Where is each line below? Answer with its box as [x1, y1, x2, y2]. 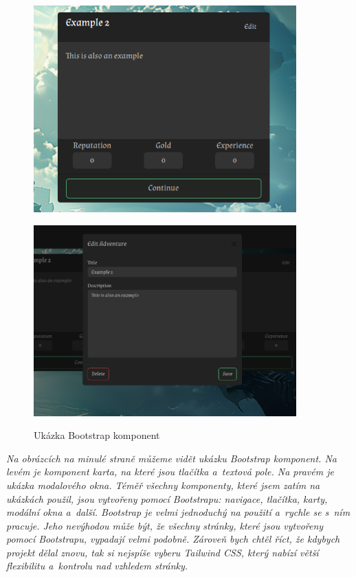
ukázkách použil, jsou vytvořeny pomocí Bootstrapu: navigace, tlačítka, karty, [6, 491, 328, 506]
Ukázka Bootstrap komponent [34, 428, 160, 442]
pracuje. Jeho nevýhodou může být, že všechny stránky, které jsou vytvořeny [6, 518, 324, 532]
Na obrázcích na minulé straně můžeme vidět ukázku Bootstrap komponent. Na [6, 451, 337, 465]
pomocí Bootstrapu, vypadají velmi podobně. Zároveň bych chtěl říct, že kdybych [6, 532, 340, 546]
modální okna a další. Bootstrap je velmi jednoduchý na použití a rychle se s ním [6, 505, 351, 519]
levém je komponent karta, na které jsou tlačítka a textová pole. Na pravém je [6, 464, 334, 479]
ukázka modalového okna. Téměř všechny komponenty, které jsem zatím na [6, 477, 320, 492]
